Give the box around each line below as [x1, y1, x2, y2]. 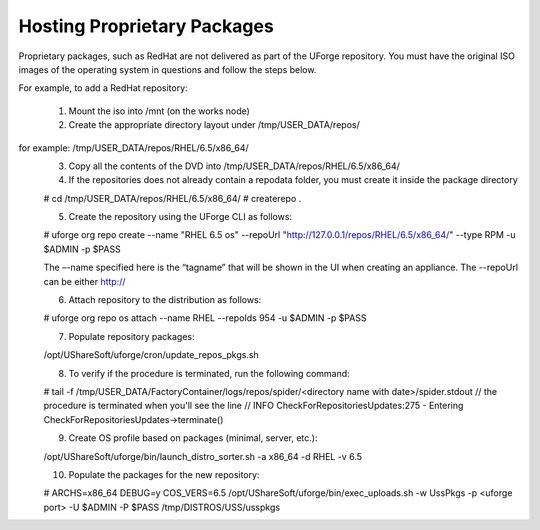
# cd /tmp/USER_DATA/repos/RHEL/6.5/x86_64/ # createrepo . [43, 192, 302, 204]
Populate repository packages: [68, 330, 195, 342]
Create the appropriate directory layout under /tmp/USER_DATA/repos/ [68, 119, 360, 131]
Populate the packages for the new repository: [68, 468, 260, 480]
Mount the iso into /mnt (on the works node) [68, 105, 250, 117]
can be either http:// [43, 275, 126, 287]
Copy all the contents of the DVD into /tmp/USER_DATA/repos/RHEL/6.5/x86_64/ [68, 160, 400, 172]
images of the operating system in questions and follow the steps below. [18, 63, 317, 75]
